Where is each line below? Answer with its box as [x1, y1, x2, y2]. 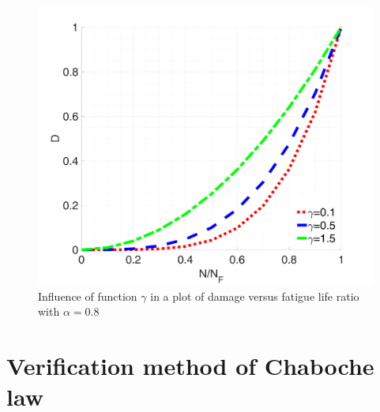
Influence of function [38, 287, 137, 304]
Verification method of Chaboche [6, 350, 374, 382]
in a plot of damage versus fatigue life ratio [150, 287, 359, 304]
